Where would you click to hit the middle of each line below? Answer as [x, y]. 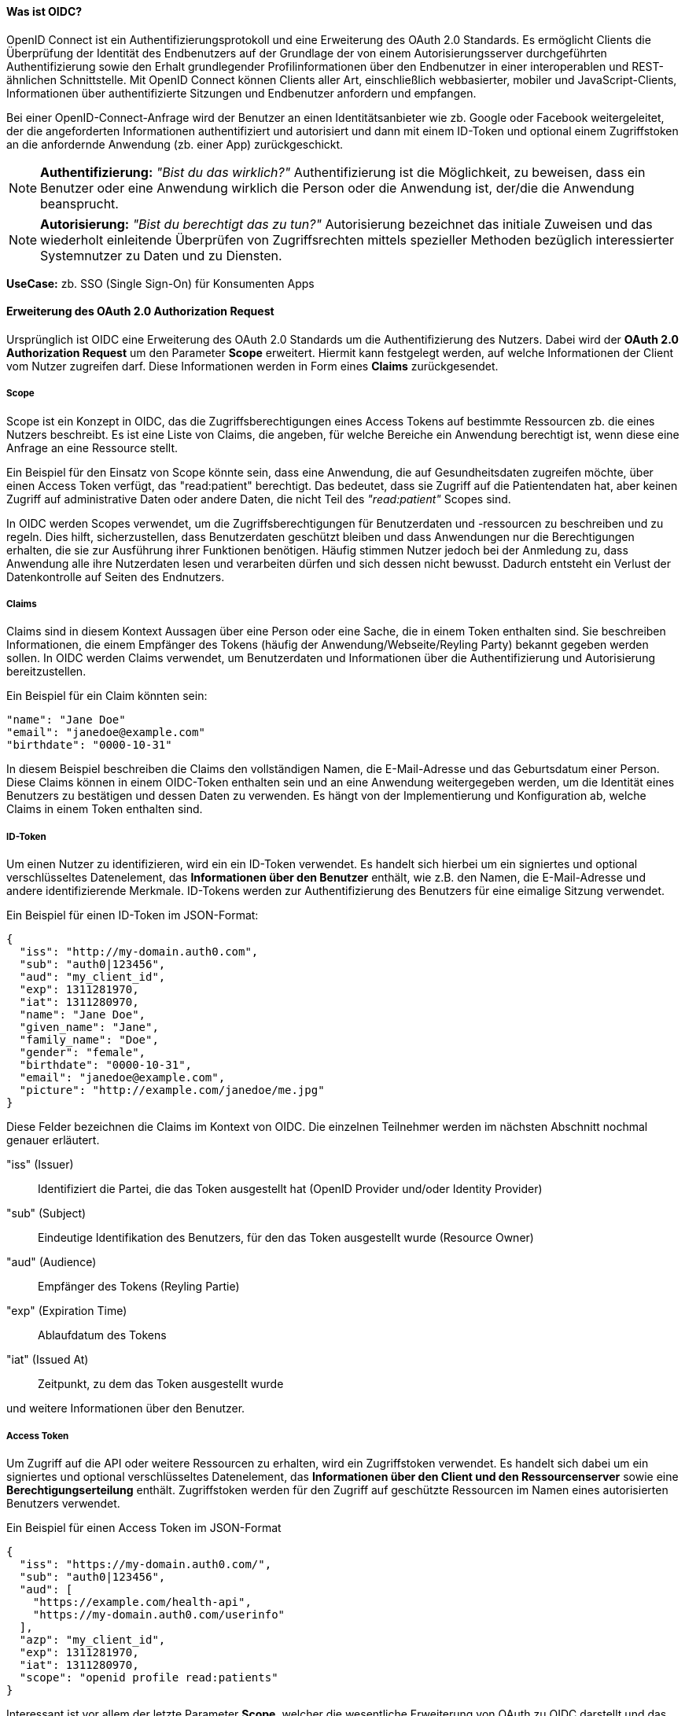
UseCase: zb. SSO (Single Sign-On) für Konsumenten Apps [160, 283]
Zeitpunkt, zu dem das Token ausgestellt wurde [161, 1384]
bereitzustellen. [46, 672]
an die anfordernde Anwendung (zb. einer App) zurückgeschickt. [175, 144]
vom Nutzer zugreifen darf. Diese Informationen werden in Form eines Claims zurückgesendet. [252, 366]
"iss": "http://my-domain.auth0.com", [139, 952]
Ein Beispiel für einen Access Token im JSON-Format [144, 1527]
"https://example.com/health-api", [142, 1602]
